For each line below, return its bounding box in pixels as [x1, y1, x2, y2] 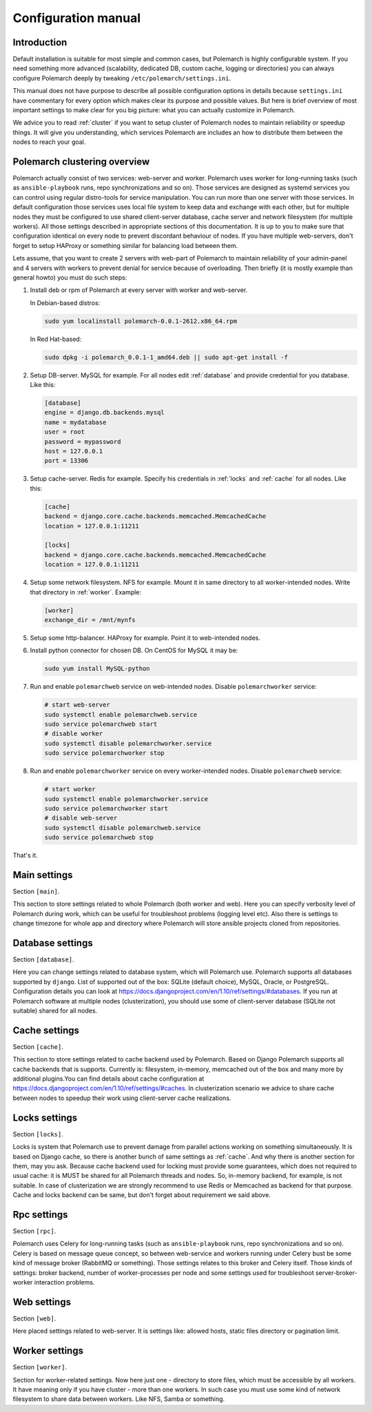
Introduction [12, 37, 68, 48]
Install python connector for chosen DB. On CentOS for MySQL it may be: [30, 646, 238, 654]
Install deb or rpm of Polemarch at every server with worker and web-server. [30, 286, 248, 294]
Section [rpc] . [12, 1227, 56, 1236]
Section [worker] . [12, 1363, 68, 1371]
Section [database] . [12, 955, 75, 964]
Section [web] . [12, 1314, 56, 1322]
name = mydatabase [44, 418, 107, 426]
